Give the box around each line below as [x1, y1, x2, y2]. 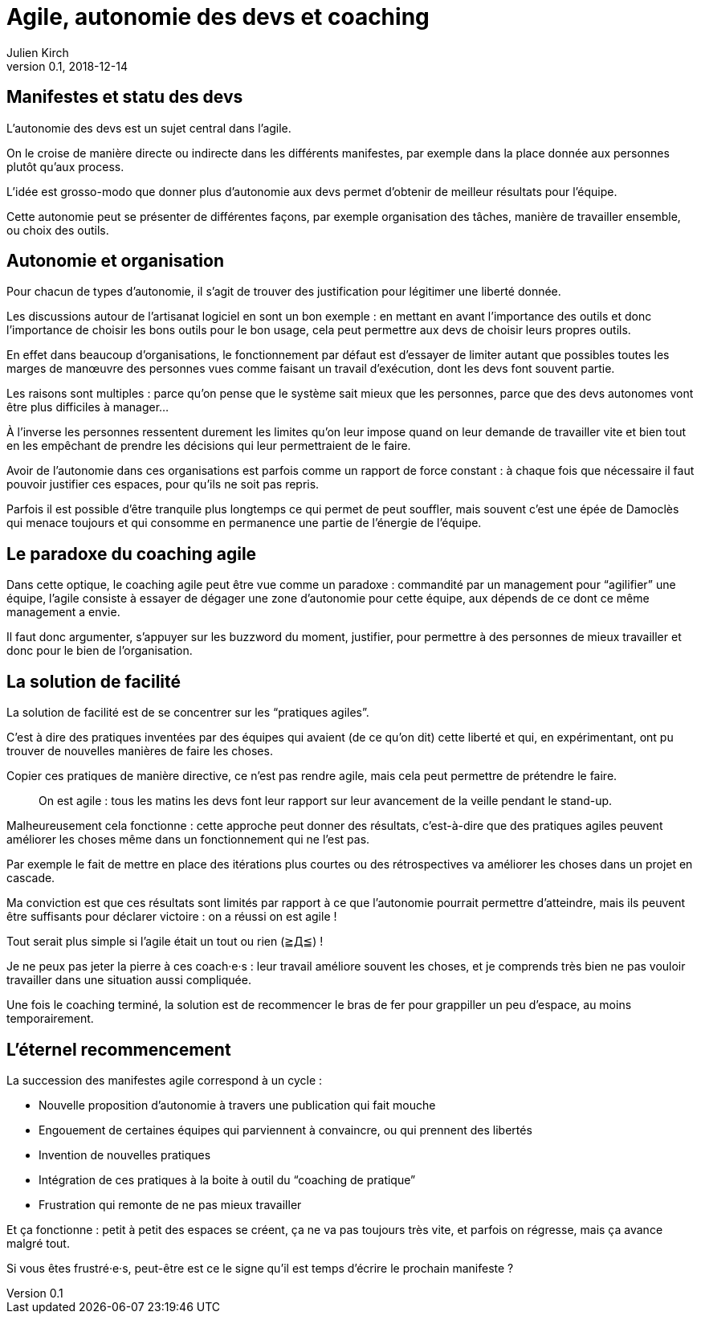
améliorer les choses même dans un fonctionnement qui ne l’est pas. [6, 832, 370, 847]
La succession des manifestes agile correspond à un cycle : [6, 1073, 323, 1087]
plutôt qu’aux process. [6, 159, 124, 174]
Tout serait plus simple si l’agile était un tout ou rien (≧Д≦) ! [6, 934, 324, 949]
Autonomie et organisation [6, 251, 225, 272]
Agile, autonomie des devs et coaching [6, 3, 430, 31]
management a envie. [6, 605, 120, 619]
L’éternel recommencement [6, 1039, 231, 1060]
